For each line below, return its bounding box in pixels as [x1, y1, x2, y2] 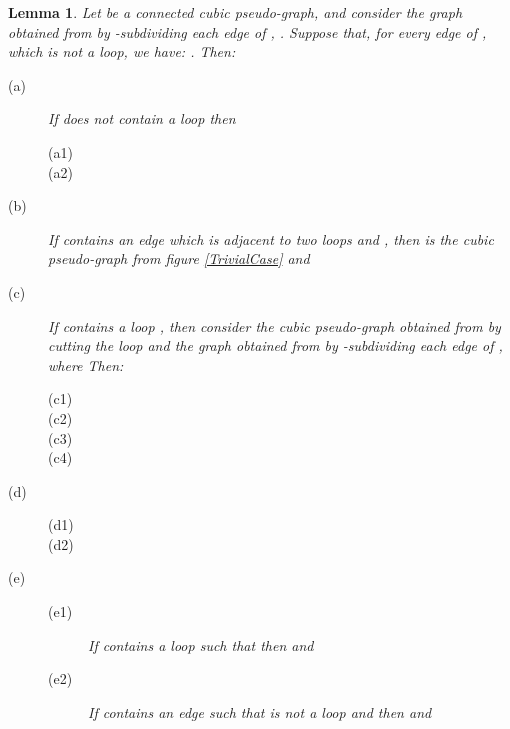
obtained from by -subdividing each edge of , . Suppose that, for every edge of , [8, 21, 487, 42]
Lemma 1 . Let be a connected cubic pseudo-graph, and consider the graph [8, 2, 463, 22]
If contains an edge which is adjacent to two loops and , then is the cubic [48, 228, 494, 249]
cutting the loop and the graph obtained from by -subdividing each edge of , [48, 335, 503, 356]
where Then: [48, 354, 124, 375]
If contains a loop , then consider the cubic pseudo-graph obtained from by [48, 315, 501, 336]
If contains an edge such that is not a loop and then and [88, 701, 432, 722]
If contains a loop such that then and [88, 634, 314, 655]
